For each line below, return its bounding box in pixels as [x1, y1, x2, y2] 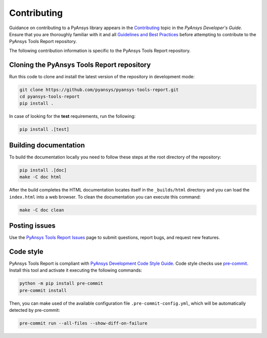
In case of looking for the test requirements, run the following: [9, 113, 136, 119]
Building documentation [9, 141, 85, 149]
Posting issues [9, 222, 56, 230]
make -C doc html [19, 174, 62, 180]
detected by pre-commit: [9, 307, 60, 313]
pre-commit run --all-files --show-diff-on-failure [19, 321, 148, 326]
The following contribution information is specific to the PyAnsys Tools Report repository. [9, 48, 191, 53]
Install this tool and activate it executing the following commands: [9, 267, 142, 273]
